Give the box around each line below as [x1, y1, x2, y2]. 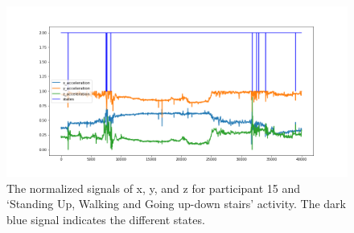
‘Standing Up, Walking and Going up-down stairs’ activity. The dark [6, 195, 346, 212]
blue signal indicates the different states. [6, 211, 205, 227]
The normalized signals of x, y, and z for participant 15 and [6, 179, 301, 196]
